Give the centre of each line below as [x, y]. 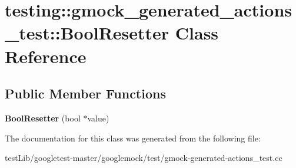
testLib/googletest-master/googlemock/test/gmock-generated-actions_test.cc [144, 158]
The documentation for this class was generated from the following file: [133, 138]
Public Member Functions [85, 93]
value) [98, 118]
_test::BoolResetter [87, 33]
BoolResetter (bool [43, 118]
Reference [46, 56]
